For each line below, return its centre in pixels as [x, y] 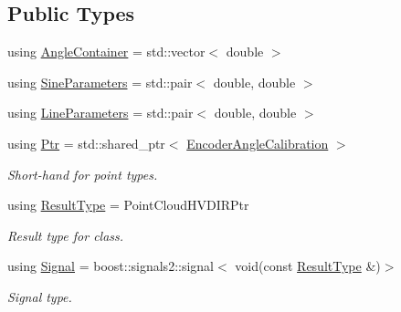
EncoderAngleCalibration [258, 143]
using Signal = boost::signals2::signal [111, 266]
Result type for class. [66, 235]
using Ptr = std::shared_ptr [86, 143]
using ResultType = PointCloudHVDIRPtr [128, 205]
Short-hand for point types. [83, 174]
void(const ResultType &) [308, 266]
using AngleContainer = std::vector [106, 52]
